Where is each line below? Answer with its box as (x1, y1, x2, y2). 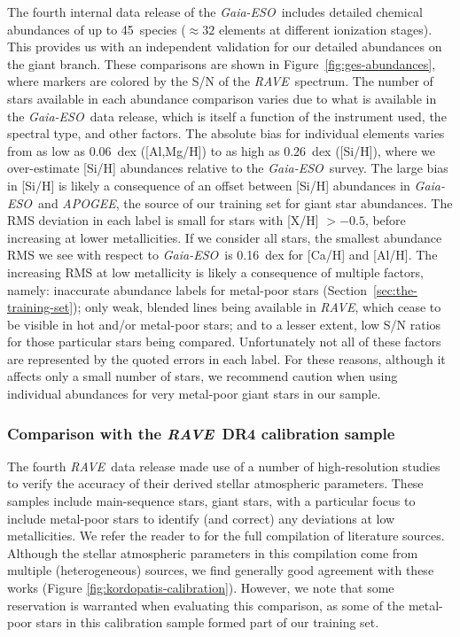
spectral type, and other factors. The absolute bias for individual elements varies (7, 124, 445, 143)
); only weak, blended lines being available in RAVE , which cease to (73, 298, 441, 316)
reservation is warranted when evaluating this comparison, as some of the (7, 595, 405, 614)
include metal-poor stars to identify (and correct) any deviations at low (7, 509, 395, 527)
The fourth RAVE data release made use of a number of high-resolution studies (7, 456, 441, 475)
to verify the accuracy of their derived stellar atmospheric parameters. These (7, 474, 424, 493)
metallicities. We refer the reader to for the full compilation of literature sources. (7, 526, 445, 545)
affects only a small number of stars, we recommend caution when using (7, 367, 398, 385)
